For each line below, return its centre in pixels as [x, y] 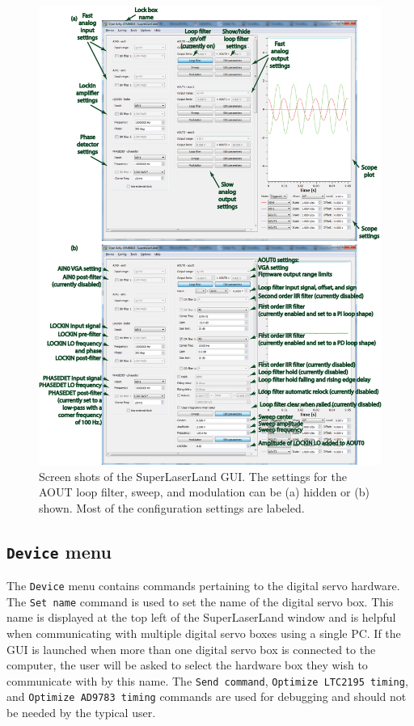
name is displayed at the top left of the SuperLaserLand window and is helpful [201, 617]
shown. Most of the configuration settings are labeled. [172, 507]
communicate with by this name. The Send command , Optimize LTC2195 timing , [207, 680]
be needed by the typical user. [81, 713]
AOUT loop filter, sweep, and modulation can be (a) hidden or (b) [204, 492]
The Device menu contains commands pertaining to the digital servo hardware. [203, 586]
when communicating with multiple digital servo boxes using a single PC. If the [204, 633]
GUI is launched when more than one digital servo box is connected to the [191, 649]
